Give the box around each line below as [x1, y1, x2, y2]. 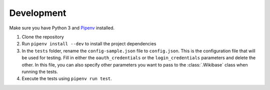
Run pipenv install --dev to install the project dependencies [21, 41, 156, 47]
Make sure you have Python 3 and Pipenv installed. [9, 25, 115, 31]
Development [9, 7, 66, 18]
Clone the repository [21, 34, 64, 40]
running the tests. [21, 69, 58, 75]
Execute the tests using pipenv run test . [21, 76, 112, 82]
